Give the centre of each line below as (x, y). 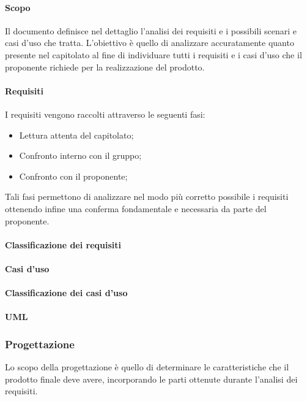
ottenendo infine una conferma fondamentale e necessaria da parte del (136, 208)
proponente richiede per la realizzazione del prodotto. (105, 67)
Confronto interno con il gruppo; (80, 155)
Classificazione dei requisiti (63, 244)
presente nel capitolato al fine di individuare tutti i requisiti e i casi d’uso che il (153, 54)
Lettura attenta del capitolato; (76, 135)
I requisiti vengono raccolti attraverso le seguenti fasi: (105, 114)
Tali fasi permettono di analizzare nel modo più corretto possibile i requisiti (147, 197)
